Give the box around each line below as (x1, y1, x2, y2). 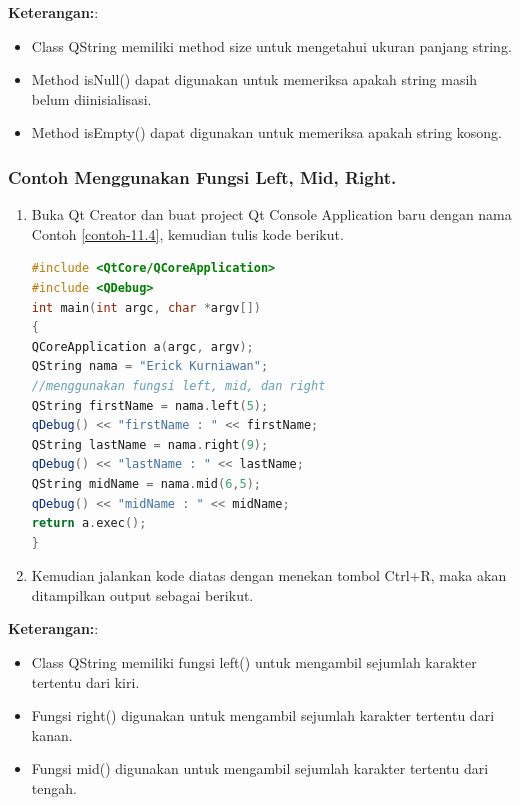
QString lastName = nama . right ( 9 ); (31, 437, 269, 452)
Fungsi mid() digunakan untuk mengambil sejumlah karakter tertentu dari (31, 758, 489, 779)
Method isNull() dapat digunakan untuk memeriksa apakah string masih (31, 69, 478, 90)
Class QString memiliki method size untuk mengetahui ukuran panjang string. (31, 35, 512, 56)
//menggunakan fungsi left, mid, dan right (31, 378, 326, 393)
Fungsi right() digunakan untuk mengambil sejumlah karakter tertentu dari (31, 705, 495, 726)
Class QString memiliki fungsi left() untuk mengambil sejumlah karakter (31, 652, 477, 673)
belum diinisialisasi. (31, 88, 152, 109)
